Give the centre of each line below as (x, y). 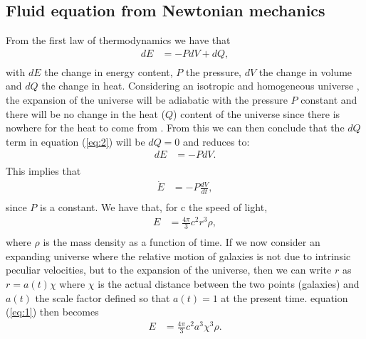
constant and (329, 100)
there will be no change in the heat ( (86, 113)
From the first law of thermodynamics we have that (118, 40)
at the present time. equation (284, 297)
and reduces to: (216, 141)
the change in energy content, (109, 71)
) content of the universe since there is (257, 113)
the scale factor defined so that (103, 297)
